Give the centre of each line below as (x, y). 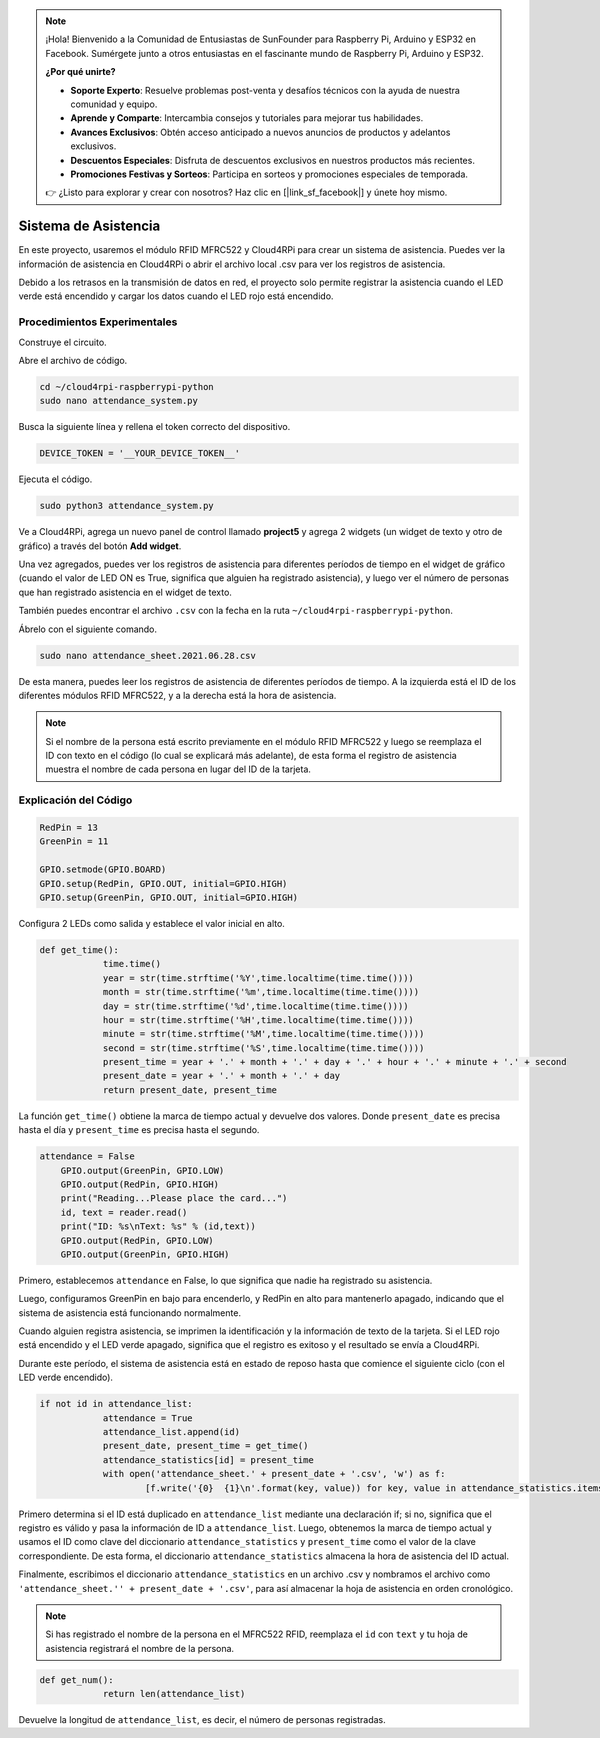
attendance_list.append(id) (171, 1432)
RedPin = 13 (69, 828)
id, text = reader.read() (124, 1212)
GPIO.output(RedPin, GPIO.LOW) (137, 1240)
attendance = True (148, 1418)
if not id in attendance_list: (116, 1404)
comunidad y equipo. (114, 104)
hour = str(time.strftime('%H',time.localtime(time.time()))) (258, 1019)
